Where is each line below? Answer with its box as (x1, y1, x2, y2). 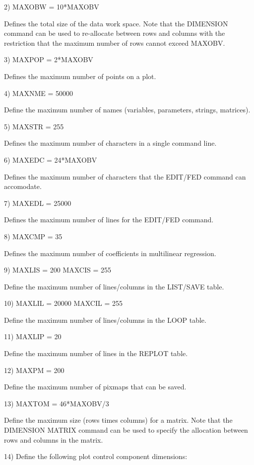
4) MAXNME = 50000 (4, 88, 73, 98)
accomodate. (4, 181, 42, 191)
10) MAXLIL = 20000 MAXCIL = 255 (4, 298, 123, 308)
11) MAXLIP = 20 (4, 331, 62, 342)
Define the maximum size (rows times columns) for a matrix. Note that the (4, 415, 233, 425)
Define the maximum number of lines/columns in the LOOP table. (4, 314, 206, 325)
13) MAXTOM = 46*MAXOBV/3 (4, 398, 109, 408)
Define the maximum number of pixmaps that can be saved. (4, 381, 187, 392)
